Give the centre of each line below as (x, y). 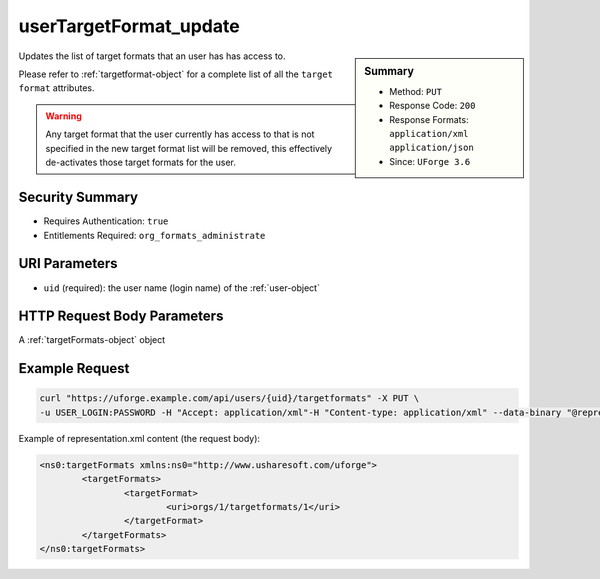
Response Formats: (429, 119)
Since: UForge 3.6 (430, 161)
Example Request (74, 368)
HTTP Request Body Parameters (121, 316)
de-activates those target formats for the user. (141, 162)
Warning (63, 116)
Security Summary (78, 197)
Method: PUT (415, 91)
